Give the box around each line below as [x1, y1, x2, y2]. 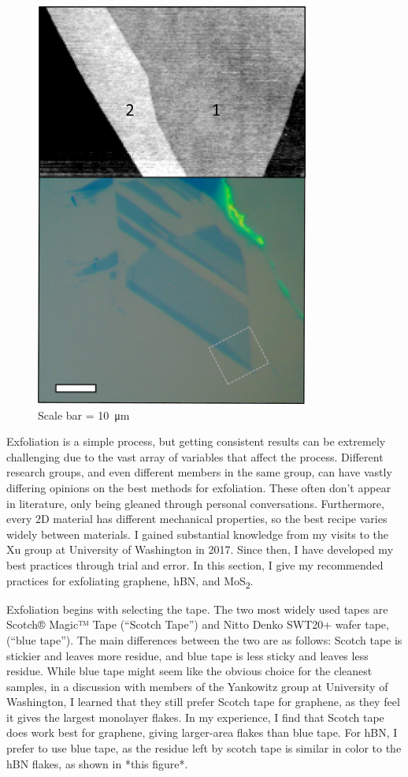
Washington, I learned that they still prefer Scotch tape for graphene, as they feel [6, 693, 400, 710]
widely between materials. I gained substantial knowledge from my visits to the [6, 525, 388, 542]
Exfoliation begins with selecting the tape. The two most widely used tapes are [6, 600, 388, 617]
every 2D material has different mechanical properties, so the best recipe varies [6, 510, 388, 527]
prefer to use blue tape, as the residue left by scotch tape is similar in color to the [6, 740, 402, 756]
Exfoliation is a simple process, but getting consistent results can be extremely [6, 433, 386, 450]
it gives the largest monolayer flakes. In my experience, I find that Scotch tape [6, 708, 384, 725]
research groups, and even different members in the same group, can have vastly [6, 464, 392, 480]
